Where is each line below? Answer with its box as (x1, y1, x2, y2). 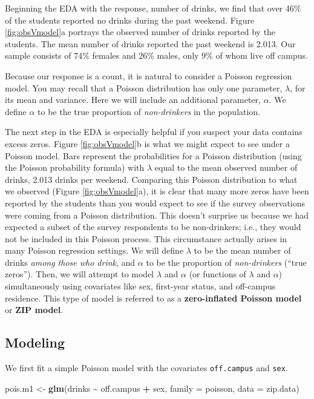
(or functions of (189, 268, 246, 280)
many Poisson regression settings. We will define (5, 244, 184, 257)
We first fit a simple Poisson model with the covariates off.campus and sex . (5, 361, 288, 374)
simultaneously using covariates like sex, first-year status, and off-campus (5, 280, 276, 292)
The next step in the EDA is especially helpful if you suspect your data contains (5, 125, 303, 138)
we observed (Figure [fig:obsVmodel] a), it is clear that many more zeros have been (5, 185, 309, 197)
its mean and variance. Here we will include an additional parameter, (5, 93, 261, 106)
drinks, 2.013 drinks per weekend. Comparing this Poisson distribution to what (5, 173, 298, 185)
